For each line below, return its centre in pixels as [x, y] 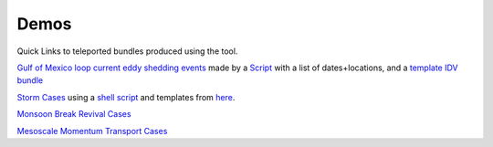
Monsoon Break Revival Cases [74, 114]
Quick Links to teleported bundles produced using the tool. [127, 51]
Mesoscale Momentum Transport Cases [92, 131]
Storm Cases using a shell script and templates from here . [126, 97]
